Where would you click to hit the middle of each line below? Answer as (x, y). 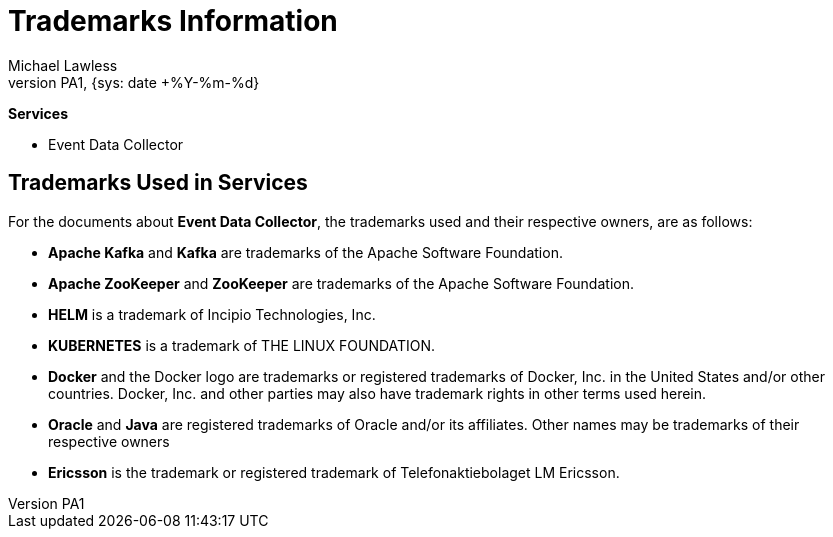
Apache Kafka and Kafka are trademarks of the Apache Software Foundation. (305, 252)
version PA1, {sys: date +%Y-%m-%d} (134, 82)
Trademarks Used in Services (158, 183)
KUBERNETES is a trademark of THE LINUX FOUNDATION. (242, 345)
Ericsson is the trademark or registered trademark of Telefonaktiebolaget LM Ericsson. (334, 472)
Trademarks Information (173, 21)
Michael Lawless (63, 65)
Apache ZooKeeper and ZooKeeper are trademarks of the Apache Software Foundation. (341, 283)
